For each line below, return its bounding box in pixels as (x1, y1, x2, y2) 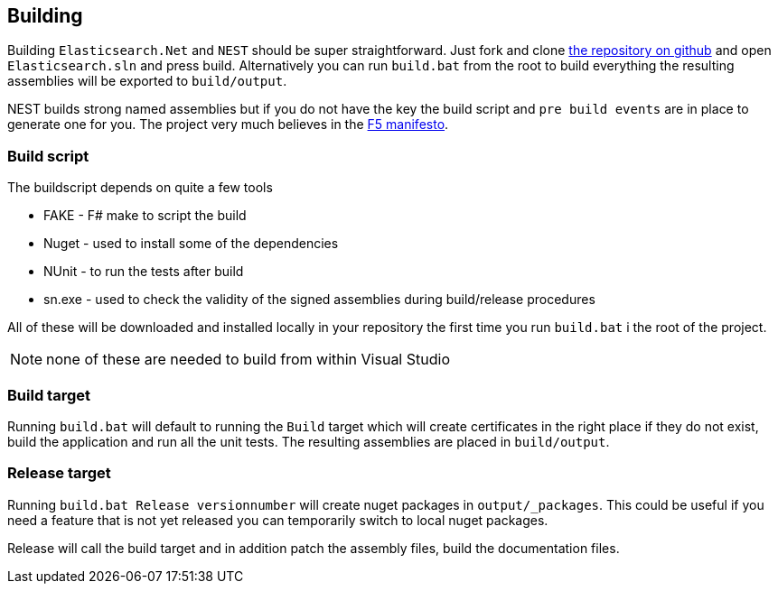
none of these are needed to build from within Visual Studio (46, 350, 450, 369)
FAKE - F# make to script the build (43, 208, 247, 224)
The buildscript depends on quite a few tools (7, 180, 273, 196)
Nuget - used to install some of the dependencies (43, 235, 339, 252)
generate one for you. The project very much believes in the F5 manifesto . (7, 116, 449, 133)
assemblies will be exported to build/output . (7, 73, 287, 89)
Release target (7, 464, 111, 483)
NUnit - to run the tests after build (43, 263, 244, 280)
